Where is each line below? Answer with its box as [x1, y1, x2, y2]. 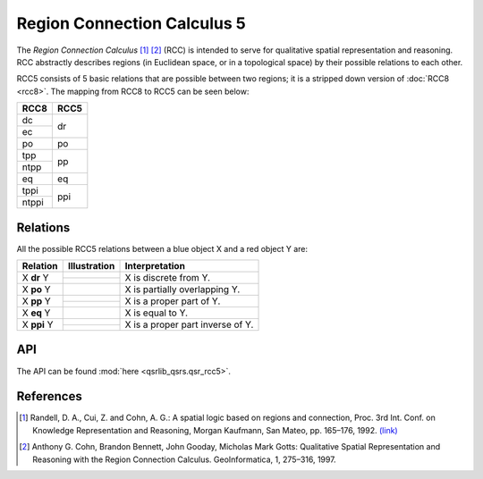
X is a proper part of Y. [124, 295, 221, 307]
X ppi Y [21, 318, 54, 331]
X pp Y [21, 295, 51, 307]
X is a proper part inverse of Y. [124, 318, 254, 331]
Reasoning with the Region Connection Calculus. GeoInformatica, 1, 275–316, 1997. [32, 454, 336, 465]
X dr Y [21, 272, 49, 284]
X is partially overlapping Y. [124, 283, 241, 296]
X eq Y [21, 307, 51, 319]
